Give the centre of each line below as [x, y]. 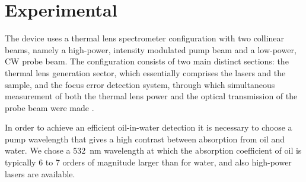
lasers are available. [40, 173]
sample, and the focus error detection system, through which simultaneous [140, 84]
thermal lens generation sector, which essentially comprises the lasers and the [145, 72]
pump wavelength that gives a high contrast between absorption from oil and [145, 139]
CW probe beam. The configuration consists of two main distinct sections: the [147, 61]
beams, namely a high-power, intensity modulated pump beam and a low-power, [151, 49]
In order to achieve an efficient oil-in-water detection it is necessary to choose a [149, 127]
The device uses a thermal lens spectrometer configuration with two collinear [145, 38]
